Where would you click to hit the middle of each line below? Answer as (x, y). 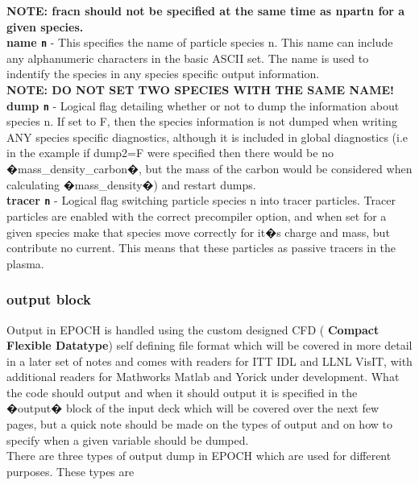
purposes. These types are (71, 471)
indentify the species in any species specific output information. (163, 74)
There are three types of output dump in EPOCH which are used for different (199, 456)
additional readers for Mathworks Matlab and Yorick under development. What (203, 377)
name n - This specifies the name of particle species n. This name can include (200, 42)
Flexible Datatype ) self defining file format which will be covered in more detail (209, 345)
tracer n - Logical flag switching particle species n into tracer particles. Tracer (201, 200)
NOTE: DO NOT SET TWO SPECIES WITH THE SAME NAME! (201, 90)
